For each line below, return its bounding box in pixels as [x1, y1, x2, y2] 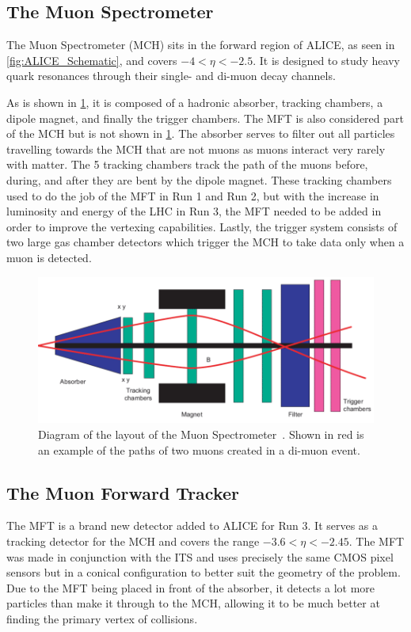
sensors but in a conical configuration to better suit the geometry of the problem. [6, 564, 401, 581]
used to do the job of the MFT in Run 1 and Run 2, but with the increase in [6, 187, 379, 204]
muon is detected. [6, 249, 92, 265]
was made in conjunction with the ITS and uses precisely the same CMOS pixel [6, 548, 394, 565]
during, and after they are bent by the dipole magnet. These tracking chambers [6, 171, 392, 188]
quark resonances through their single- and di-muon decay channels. [6, 67, 336, 84]
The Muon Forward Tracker [6, 480, 239, 504]
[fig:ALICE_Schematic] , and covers [6, 51, 177, 68]
